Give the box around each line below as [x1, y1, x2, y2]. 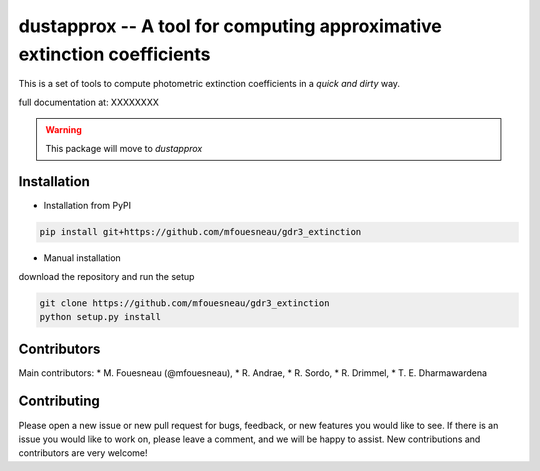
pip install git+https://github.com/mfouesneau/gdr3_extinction [39, 226, 362, 238]
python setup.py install [39, 311, 162, 323]
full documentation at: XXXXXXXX [18, 96, 160, 108]
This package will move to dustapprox [45, 142, 203, 154]
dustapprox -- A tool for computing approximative [18, 15, 442, 37]
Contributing [18, 393, 100, 410]
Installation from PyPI [43, 200, 132, 212]
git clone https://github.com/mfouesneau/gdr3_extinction [39, 297, 330, 309]
